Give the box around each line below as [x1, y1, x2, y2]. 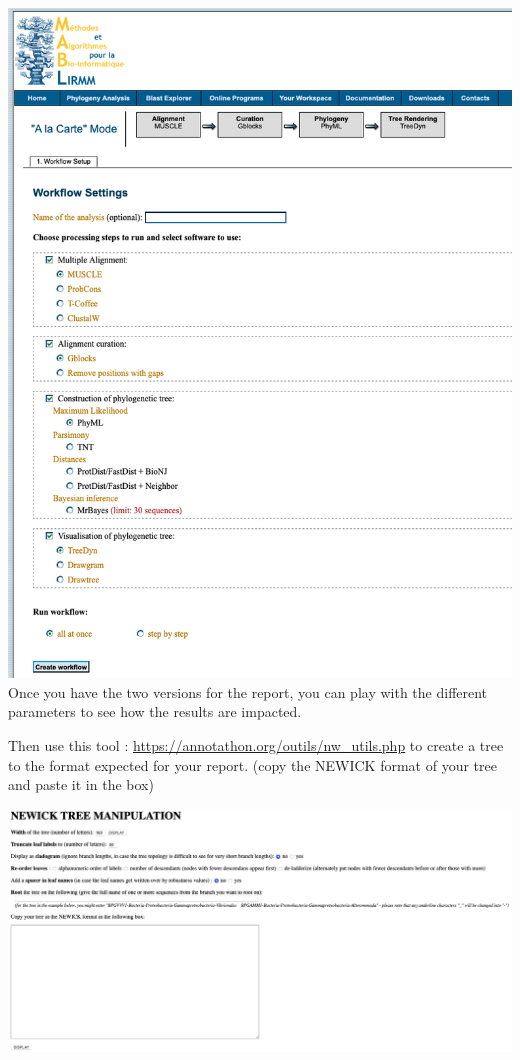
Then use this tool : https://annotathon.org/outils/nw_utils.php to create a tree [8, 735, 504, 756]
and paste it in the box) [8, 774, 154, 795]
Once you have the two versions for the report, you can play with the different [8, 681, 488, 702]
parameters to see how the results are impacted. [8, 701, 302, 722]
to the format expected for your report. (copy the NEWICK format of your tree [8, 754, 497, 775]
